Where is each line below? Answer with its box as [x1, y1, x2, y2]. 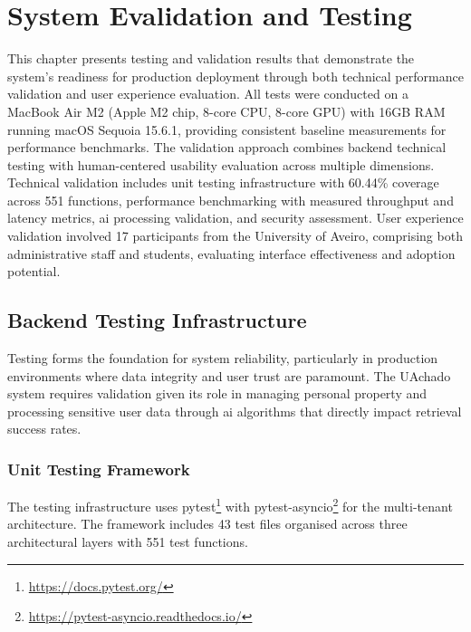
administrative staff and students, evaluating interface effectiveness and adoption [7, 244, 456, 263]
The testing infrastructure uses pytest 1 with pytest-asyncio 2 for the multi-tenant [7, 494, 453, 515]
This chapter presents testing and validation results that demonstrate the [7, 49, 415, 68]
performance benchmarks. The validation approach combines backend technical [7, 138, 447, 157]
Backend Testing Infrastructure [7, 306, 307, 334]
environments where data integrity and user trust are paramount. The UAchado [7, 366, 451, 385]
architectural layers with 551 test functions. [7, 532, 248, 551]
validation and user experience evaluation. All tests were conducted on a [7, 84, 409, 103]
